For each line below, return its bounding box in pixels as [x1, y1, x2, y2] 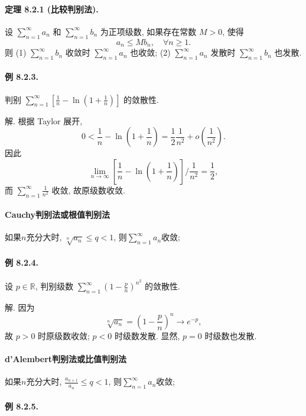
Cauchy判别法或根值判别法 [5, 208, 110, 221]
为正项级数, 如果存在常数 [100, 25, 197, 37]
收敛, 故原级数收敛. [51, 183, 125, 196]
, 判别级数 [35, 280, 74, 292]
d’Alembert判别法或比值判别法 [5, 353, 127, 365]
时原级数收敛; [38, 329, 90, 341]
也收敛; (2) [130, 46, 171, 59]
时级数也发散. [204, 329, 257, 341]
